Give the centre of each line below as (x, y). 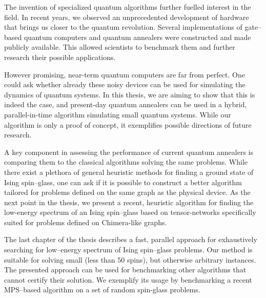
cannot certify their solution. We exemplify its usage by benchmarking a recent (128, 279)
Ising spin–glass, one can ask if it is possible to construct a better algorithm (123, 182)
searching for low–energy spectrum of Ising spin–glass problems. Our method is (128, 250)
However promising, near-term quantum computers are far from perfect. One (125, 74)
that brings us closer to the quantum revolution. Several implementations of (123, 27)
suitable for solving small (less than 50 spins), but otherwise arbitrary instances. (130, 259)
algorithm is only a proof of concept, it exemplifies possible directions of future (128, 124)
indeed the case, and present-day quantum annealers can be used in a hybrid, (126, 104)
